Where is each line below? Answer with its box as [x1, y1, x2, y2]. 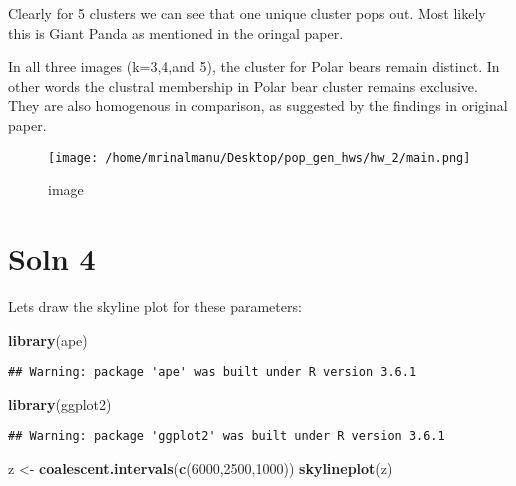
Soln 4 [8, 238, 96, 278]
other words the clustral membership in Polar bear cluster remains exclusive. [8, 75, 478, 96]
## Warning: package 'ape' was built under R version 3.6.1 [8, 365, 417, 380]
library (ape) [8, 329, 88, 350]
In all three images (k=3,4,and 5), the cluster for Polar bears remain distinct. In [8, 56, 500, 77]
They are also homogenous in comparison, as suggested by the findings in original [8, 95, 508, 116]
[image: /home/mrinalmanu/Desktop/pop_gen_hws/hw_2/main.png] [48, 150, 471, 165]
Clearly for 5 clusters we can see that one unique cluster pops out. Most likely [8, 3, 486, 23]
